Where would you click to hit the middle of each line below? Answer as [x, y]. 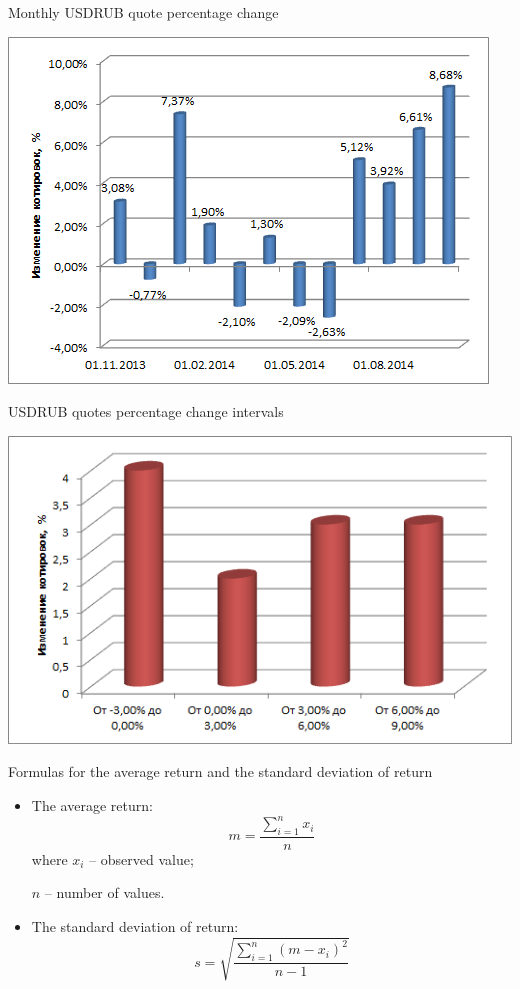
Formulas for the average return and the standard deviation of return [220, 771]
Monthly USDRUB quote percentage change [143, 12]
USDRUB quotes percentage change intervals [146, 411]
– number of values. [104, 892]
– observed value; [141, 858]
